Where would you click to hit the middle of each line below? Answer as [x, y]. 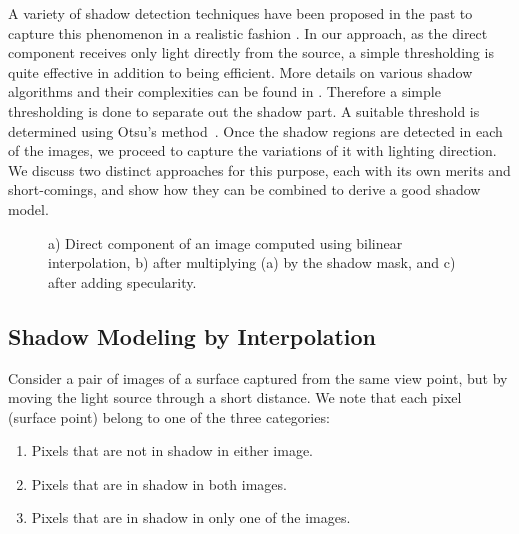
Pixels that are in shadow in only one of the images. [191, 517]
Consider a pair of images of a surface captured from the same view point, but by [258, 377]
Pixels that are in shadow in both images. [159, 483]
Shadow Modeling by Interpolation [192, 335]
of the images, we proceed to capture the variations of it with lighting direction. [252, 150]
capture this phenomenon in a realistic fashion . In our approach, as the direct [248, 32]
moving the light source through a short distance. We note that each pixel [235, 397]
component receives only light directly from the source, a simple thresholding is [251, 52]
